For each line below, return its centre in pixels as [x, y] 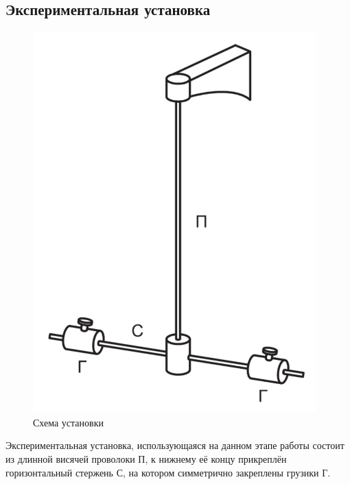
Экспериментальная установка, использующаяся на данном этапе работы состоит [175, 445]
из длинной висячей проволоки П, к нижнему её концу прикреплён [146, 458]
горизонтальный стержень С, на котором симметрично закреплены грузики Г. [168, 472]
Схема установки [68, 422]
